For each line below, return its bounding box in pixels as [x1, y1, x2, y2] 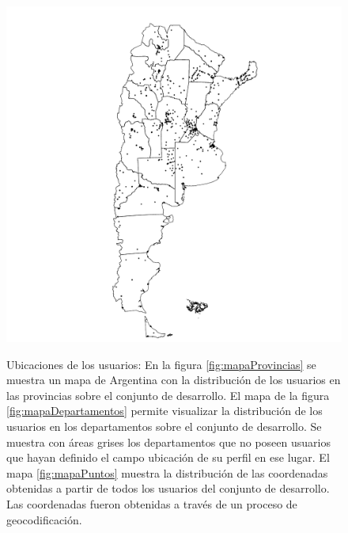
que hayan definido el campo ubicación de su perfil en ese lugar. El [6, 449, 330, 466]
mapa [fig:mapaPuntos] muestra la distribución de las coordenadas [6, 464, 328, 481]
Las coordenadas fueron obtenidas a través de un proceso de [6, 495, 297, 512]
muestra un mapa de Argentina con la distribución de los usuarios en [6, 371, 341, 388]
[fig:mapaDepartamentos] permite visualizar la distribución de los [6, 402, 323, 419]
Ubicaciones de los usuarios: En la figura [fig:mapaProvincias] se [6, 356, 316, 372]
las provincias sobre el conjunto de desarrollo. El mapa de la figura [6, 386, 330, 403]
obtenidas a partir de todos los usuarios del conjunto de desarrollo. [6, 480, 330, 497]
